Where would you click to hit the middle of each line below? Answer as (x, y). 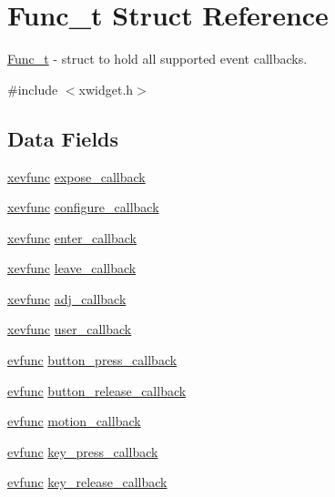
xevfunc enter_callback (72, 237)
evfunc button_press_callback (92, 360)
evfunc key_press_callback (83, 451)
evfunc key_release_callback (87, 482)
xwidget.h (106, 89)
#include (33, 89)
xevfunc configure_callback (83, 207)
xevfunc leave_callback (72, 268)
